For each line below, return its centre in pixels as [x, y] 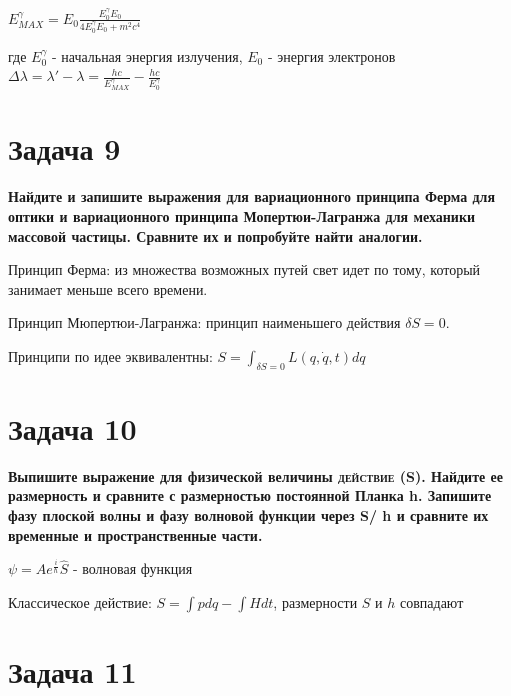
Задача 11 [72, 671]
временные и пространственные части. [135, 534]
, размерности [315, 602]
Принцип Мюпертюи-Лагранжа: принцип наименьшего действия [204, 322]
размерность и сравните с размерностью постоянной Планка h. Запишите [250, 495]
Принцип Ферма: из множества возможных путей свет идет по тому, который [244, 269]
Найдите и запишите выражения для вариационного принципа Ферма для [252, 196]
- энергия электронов [331, 55]
